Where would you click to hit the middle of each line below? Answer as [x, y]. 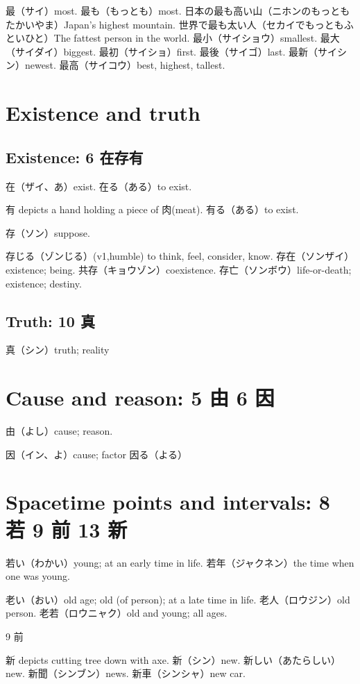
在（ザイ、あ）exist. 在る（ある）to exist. [99, 186]
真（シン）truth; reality [58, 350]
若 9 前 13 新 [67, 529]
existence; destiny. [44, 283]
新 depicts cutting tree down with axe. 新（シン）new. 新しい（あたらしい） [173, 659]
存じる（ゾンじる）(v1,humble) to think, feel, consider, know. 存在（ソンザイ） [180, 256]
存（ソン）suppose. [48, 232]
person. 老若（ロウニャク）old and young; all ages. [117, 613]
